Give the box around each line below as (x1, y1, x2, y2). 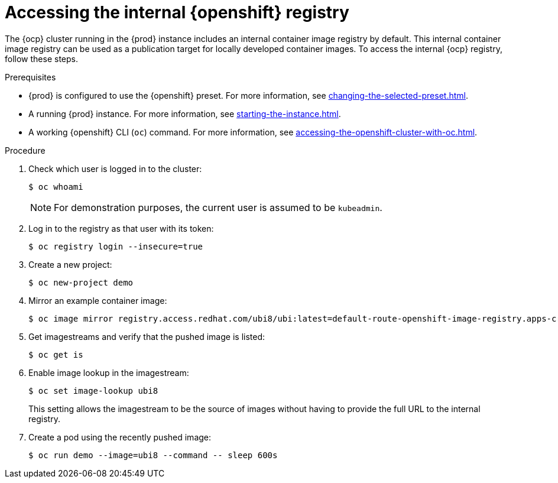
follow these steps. (5, 53, 78, 64)
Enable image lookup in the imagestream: (28, 367, 189, 378)
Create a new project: (28, 259, 112, 270)
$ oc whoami (28, 181, 83, 192)
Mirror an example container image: (28, 295, 167, 306)
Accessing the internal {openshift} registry (5, 2, 349, 22)
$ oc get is (28, 349, 83, 359)
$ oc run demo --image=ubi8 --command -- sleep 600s (28, 450, 278, 460)
